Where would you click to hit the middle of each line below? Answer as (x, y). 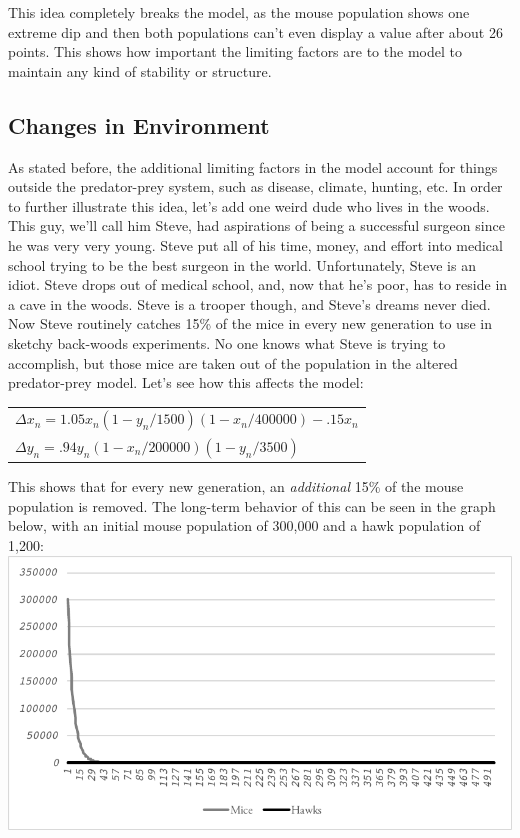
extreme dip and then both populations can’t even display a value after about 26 (255, 31)
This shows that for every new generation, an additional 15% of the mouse (236, 486)
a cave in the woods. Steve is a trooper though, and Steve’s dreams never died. (249, 303)
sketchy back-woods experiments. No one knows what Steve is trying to (227, 342)
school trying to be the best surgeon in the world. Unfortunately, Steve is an (242, 264)
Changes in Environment (139, 124)
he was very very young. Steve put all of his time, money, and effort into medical (255, 244)
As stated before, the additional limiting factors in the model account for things (253, 166)
